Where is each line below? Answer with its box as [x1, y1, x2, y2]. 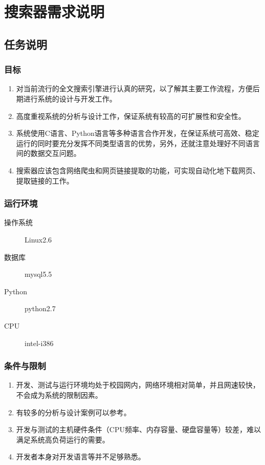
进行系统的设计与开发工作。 [23, 93, 117, 104]
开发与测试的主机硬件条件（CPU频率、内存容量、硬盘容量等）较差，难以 [16, 424, 261, 435]
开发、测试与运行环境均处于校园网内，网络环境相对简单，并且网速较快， [16, 379, 260, 390]
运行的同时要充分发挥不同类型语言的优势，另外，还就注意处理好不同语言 [16, 137, 260, 148]
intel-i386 [25, 337, 54, 348]
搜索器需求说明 [4, 1, 105, 22]
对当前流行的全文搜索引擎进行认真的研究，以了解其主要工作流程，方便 [16, 83, 253, 94]
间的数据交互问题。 [16, 148, 81, 158]
